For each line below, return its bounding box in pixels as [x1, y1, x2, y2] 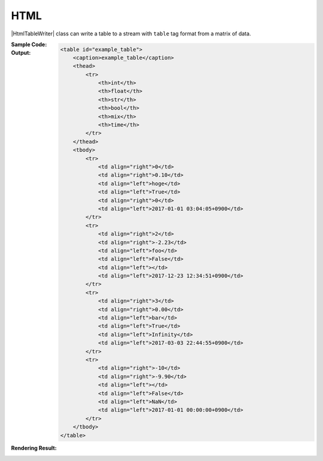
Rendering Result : [11, 444, 57, 452]
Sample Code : [11, 41, 47, 48]
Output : [11, 49, 31, 56]
